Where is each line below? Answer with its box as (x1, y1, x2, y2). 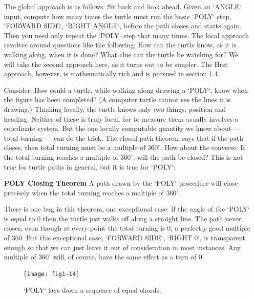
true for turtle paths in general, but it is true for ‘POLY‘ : (4, 161, 176, 171)
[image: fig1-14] (23, 270, 80, 277)
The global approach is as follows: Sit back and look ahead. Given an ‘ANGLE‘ (4, 1, 241, 11)
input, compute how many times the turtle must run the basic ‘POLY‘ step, (4, 11, 232, 21)
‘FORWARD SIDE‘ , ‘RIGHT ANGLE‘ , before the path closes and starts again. (4, 21, 241, 31)
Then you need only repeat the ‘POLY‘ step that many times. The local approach (4, 30, 249, 40)
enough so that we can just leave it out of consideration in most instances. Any (4, 242, 241, 252)
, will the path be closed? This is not (133, 151, 243, 162)
